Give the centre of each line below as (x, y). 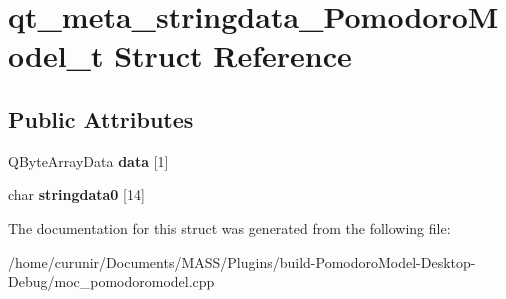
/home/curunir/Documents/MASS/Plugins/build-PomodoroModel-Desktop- (242, 261)
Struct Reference (233, 55)
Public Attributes (101, 118)
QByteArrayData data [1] (88, 160)
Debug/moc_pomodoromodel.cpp (111, 281)
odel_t (56, 55)
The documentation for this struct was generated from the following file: (229, 227)
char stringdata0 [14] (76, 194)
